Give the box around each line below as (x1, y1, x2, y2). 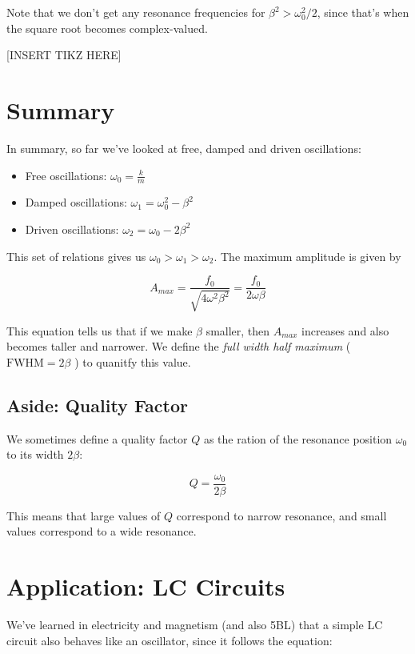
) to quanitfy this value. (74, 353, 191, 370)
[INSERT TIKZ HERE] (6, 46, 122, 63)
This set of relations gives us (6, 247, 146, 264)
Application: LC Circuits (6, 570, 285, 603)
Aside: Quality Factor (6, 392, 188, 417)
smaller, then (206, 322, 270, 339)
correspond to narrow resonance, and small (176, 507, 387, 524)
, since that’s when (317, 4, 409, 20)
